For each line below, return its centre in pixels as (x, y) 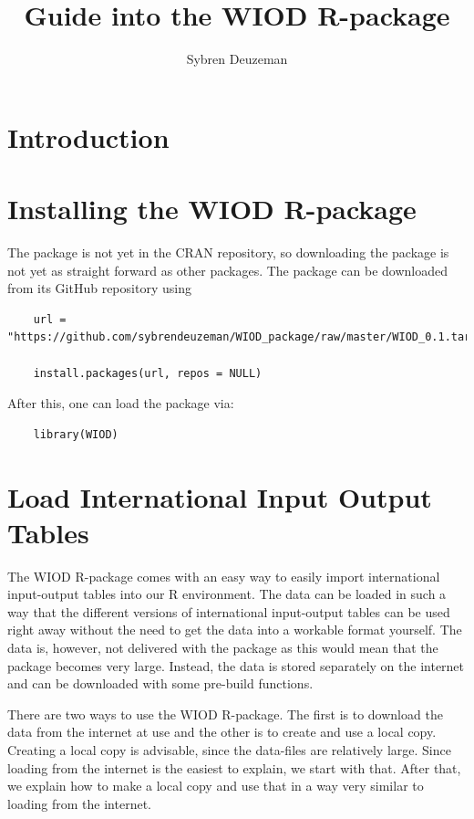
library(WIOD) (76, 434)
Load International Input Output (220, 496)
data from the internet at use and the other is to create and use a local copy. (222, 732)
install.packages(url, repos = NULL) (148, 373)
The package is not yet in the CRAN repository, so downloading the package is (228, 252)
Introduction (88, 136)
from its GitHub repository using (99, 288)
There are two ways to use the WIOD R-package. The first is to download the (225, 714)
